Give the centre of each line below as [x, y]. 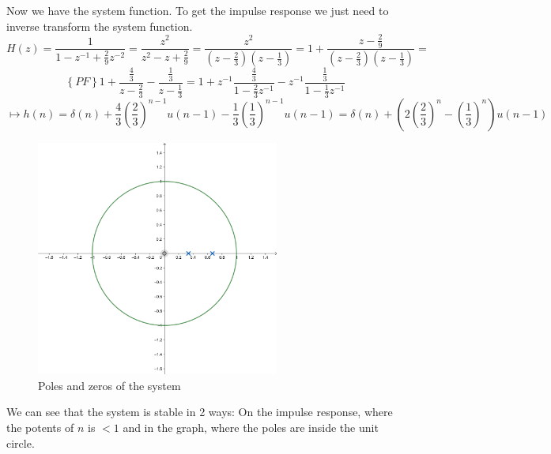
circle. [21, 443]
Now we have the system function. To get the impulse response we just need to [198, 10]
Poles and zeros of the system [109, 385]
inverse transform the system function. [100, 26]
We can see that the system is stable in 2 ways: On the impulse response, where [200, 412]
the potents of [40, 427]
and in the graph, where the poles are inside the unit [251, 427]
